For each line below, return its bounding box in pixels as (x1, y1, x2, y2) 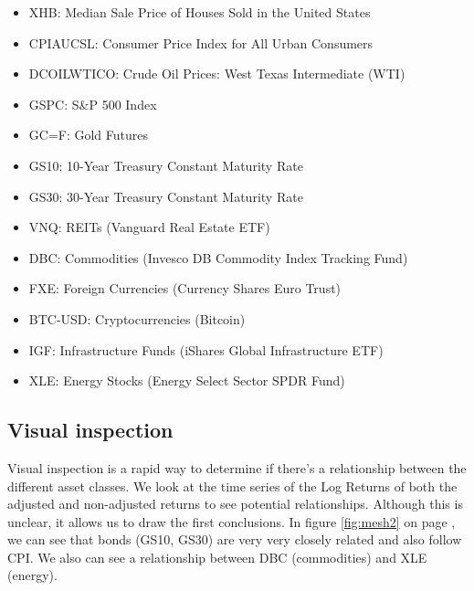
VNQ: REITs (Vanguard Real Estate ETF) (28, 217, 270, 237)
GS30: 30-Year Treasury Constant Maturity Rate (28, 186, 303, 206)
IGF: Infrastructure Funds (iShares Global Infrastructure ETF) (28, 340, 384, 359)
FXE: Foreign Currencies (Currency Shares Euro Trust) (28, 279, 342, 298)
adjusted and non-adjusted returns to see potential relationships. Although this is (7, 494, 463, 513)
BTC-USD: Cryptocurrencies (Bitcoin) (28, 309, 246, 328)
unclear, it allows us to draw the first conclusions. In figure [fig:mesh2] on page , (7, 512, 456, 531)
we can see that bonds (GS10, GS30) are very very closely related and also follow (7, 530, 462, 549)
